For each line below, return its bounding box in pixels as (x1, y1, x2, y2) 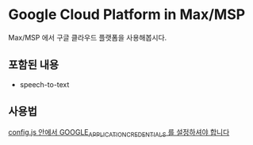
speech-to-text (19, 79, 70, 89)
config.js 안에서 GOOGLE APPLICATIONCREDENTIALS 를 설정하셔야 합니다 (8, 127, 230, 139)
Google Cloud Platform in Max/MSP (8, 6, 246, 24)
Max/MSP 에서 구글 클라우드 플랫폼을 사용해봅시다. (8, 32, 167, 42)
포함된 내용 (8, 58, 59, 72)
